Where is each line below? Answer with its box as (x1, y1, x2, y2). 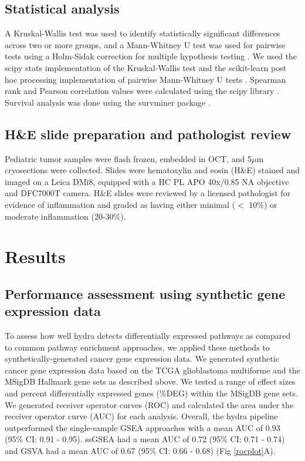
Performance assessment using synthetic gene (5, 284, 286, 302)
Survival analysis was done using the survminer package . (5, 96, 211, 108)
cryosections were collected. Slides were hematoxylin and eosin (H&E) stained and (5, 164, 300, 176)
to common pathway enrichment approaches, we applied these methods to (5, 341, 270, 353)
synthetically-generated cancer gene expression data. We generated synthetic (5, 352, 279, 365)
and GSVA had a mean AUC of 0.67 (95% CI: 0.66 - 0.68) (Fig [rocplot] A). (5, 445, 276, 457)
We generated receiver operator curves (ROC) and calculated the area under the (5, 398, 294, 410)
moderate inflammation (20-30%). (5, 210, 126, 222)
